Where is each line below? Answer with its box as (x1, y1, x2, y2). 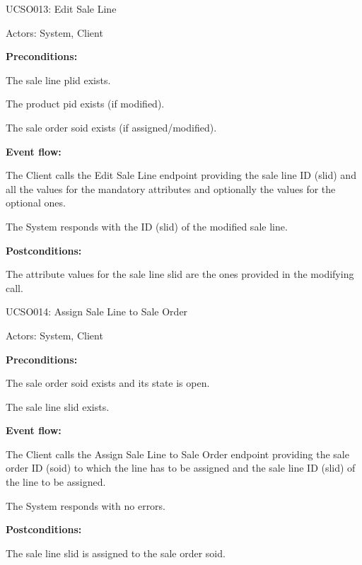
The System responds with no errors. (6, 498, 166, 513)
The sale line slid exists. (6, 399, 110, 414)
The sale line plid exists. (6, 72, 111, 87)
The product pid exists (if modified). (6, 96, 165, 111)
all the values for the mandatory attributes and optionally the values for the (6, 181, 336, 196)
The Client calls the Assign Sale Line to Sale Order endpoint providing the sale (6, 446, 349, 461)
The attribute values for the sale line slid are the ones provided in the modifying (6, 267, 354, 281)
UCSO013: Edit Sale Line (6, 1, 117, 16)
